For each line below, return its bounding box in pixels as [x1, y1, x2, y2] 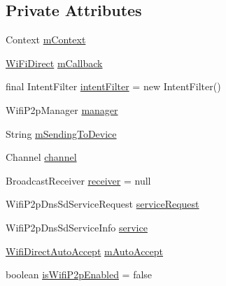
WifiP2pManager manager [6, 102, 118, 117]
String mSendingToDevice [6, 126, 117, 141]
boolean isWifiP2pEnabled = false [6, 267, 153, 282]
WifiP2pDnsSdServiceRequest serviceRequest [6, 196, 199, 211]
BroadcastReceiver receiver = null [6, 173, 151, 187]
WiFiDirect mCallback [6, 55, 103, 70]
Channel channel [6, 150, 77, 164]
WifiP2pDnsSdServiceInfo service [6, 220, 148, 234]
